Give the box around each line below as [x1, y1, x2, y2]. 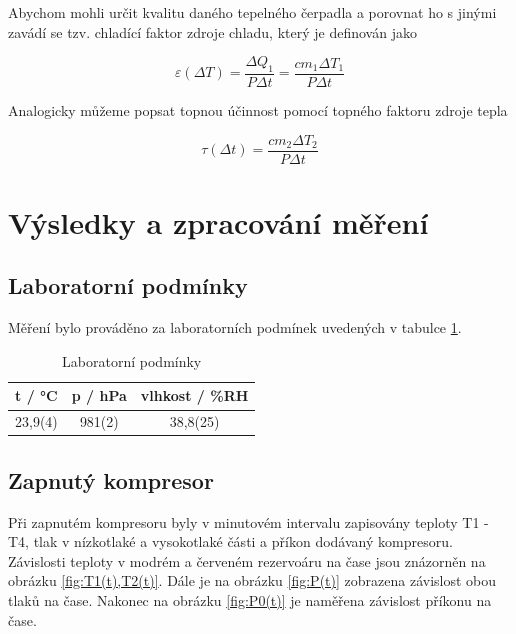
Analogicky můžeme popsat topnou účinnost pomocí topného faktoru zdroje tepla [8, 100, 508, 121]
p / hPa [71, 385, 127, 406]
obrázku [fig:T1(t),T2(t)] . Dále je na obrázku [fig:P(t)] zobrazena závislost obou [8, 570, 497, 591]
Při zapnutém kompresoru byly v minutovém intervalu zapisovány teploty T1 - [8, 511, 489, 532]
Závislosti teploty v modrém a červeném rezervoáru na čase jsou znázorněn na [8, 550, 486, 571]
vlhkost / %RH [140, 385, 249, 406]
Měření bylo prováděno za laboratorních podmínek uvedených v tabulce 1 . [8, 317, 462, 338]
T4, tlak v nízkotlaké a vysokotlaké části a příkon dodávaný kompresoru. [8, 531, 453, 552]
